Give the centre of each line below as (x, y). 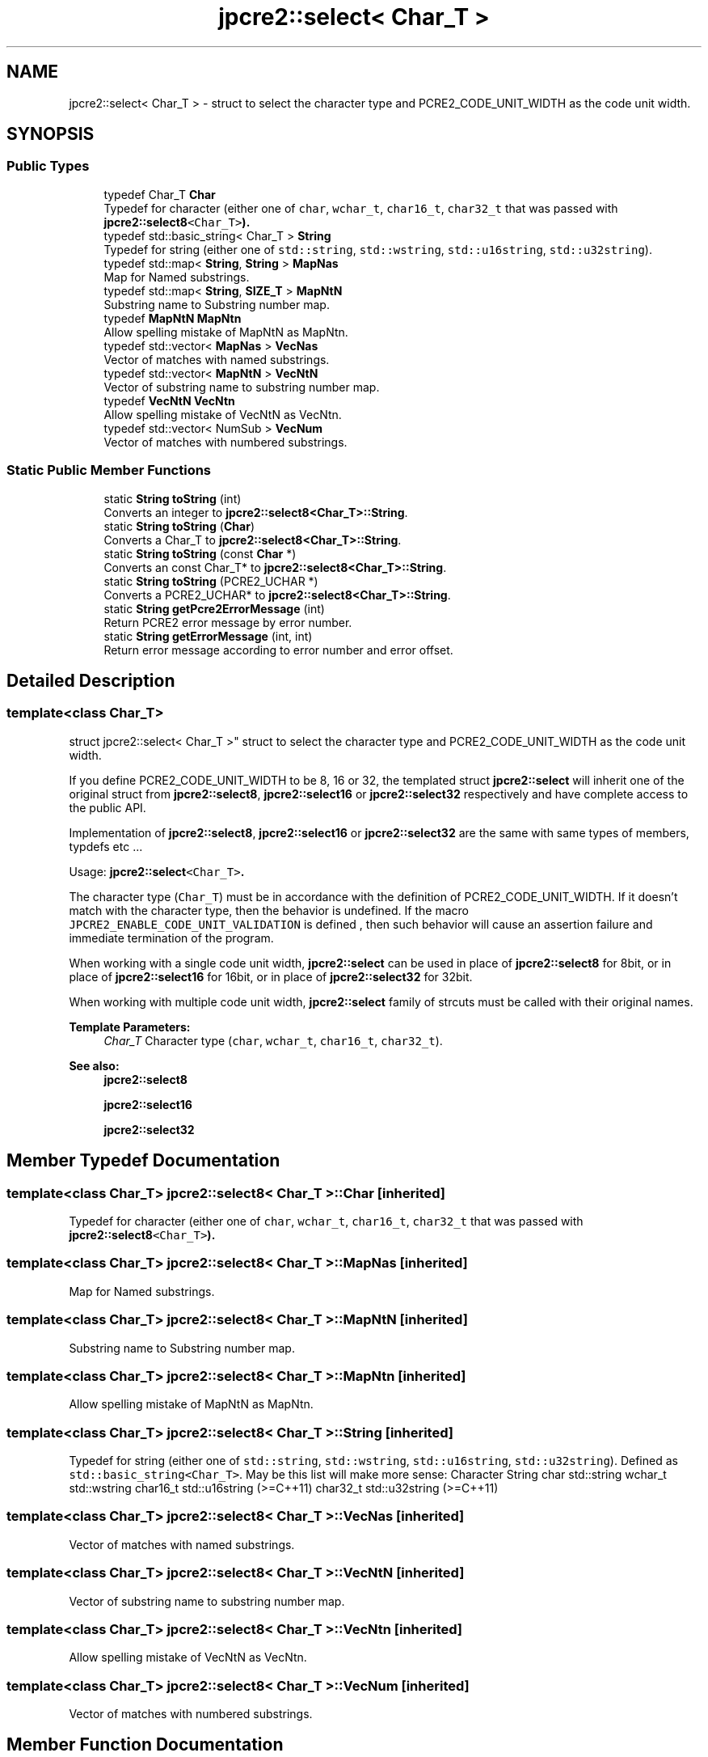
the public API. (107, 807)
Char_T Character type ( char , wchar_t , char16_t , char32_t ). (273, 1040)
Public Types (48, 166)
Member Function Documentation (145, 1745)
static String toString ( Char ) (179, 526)
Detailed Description (91, 680)
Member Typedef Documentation (143, 1161)
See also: (94, 1065)
